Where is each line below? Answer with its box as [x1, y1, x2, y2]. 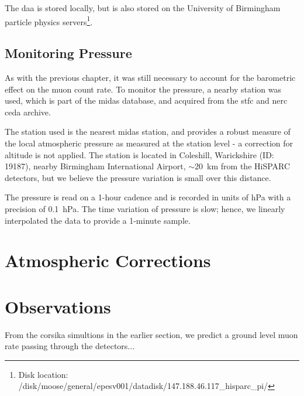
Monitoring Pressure [5, 44, 132, 62]
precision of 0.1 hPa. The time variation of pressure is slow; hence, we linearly [5, 202, 285, 214]
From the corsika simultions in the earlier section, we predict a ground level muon [5, 328, 298, 340]
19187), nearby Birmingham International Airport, [5, 160, 186, 172]
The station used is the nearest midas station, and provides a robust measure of [5, 125, 291, 138]
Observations [5, 294, 111, 318]
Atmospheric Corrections [5, 248, 211, 272]
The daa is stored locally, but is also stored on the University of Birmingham [5, 2, 281, 13]
